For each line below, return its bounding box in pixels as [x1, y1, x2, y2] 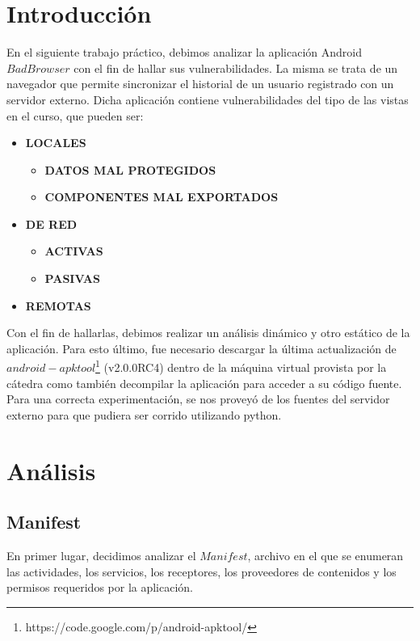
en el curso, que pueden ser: [6, 107, 144, 124]
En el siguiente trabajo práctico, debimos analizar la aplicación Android [6, 44, 362, 61]
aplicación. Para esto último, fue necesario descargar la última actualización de [6, 339, 397, 356]
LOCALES [25, 134, 86, 151]
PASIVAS [44, 270, 100, 287]
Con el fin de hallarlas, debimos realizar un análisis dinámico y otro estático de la [6, 324, 410, 341]
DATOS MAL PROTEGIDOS [44, 161, 216, 178]
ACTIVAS [44, 242, 103, 259]
